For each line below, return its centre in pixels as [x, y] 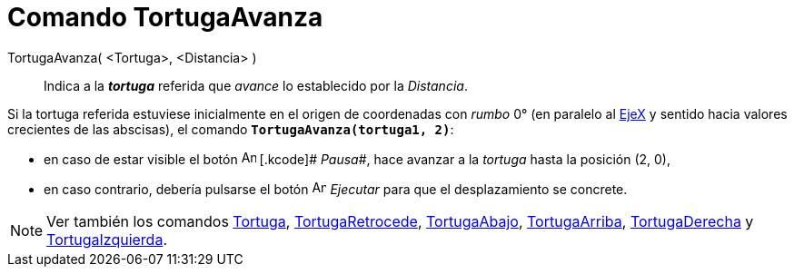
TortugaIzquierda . [107, 239]
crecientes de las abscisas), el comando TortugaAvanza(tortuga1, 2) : [231, 129]
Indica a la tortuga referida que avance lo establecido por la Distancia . [256, 85]
